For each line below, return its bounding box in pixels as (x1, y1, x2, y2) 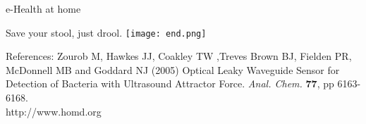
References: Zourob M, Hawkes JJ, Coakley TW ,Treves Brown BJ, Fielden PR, (6, 49, 352, 63)
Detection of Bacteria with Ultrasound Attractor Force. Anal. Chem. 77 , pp (6, 76, 334, 91)
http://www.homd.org (6, 104, 102, 118)
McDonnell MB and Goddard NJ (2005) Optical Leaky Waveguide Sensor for (6, 62, 340, 77)
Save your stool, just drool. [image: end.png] (6, 25, 207, 39)
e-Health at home (6, 1, 81, 15)
